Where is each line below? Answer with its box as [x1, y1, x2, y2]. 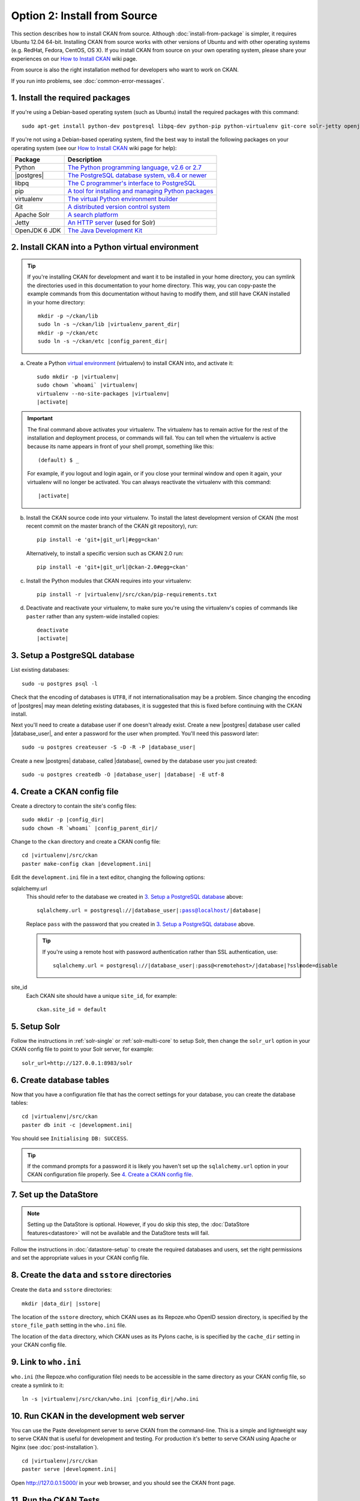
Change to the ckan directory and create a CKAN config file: [11, 838, 161, 845]
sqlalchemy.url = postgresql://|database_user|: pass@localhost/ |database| [37, 907, 262, 914]
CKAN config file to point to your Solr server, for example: [11, 1045, 154, 1053]
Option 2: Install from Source [11, 9, 158, 22]
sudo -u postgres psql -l [22, 680, 98, 687]
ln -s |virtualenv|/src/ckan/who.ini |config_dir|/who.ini [22, 1395, 199, 1402]
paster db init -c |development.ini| [22, 1122, 133, 1128]
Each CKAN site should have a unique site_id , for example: [26, 992, 177, 999]
